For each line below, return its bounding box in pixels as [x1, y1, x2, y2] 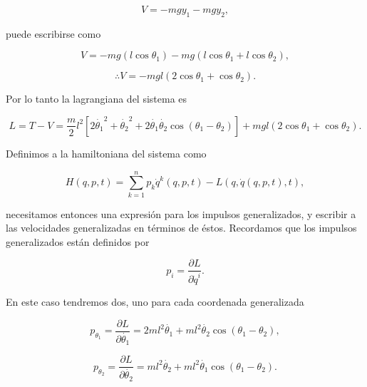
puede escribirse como [6, 26, 101, 41]
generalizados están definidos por [6, 234, 150, 249]
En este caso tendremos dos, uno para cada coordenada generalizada [6, 294, 304, 309]
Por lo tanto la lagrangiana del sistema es [6, 91, 187, 106]
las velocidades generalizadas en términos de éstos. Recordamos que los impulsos [6, 220, 357, 235]
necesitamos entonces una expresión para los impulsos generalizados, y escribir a [6, 206, 356, 221]
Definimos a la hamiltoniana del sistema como [6, 145, 207, 160]
